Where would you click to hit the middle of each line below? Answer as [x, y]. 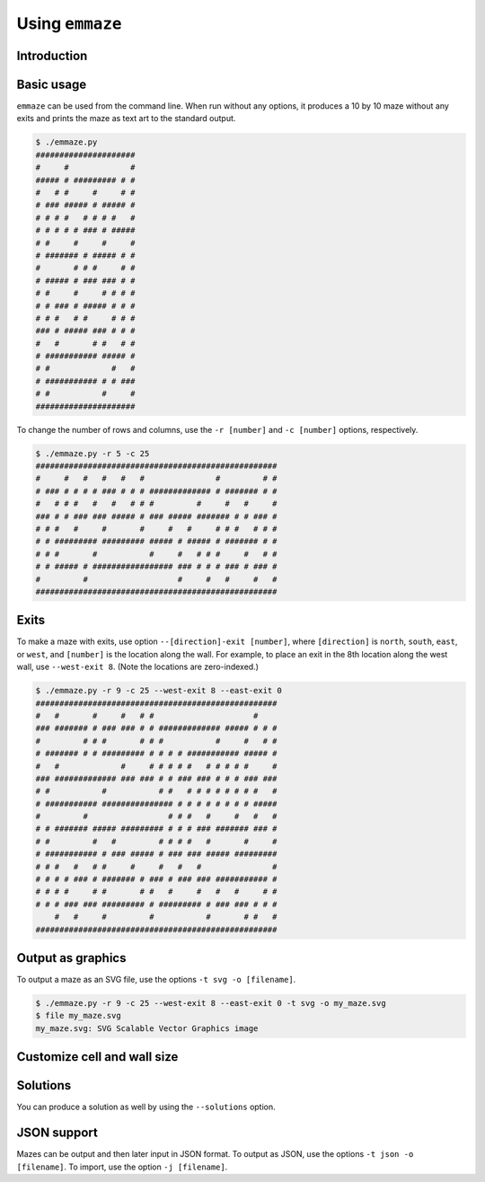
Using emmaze [69, 23]
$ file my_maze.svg [78, 1016]
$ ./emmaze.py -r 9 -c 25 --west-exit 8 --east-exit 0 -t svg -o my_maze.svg [211, 1003]
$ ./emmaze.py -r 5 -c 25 [93, 453]
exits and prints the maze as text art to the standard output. [126, 119]
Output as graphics [71, 958]
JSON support [57, 1133]
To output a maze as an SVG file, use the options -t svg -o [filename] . [156, 980]
